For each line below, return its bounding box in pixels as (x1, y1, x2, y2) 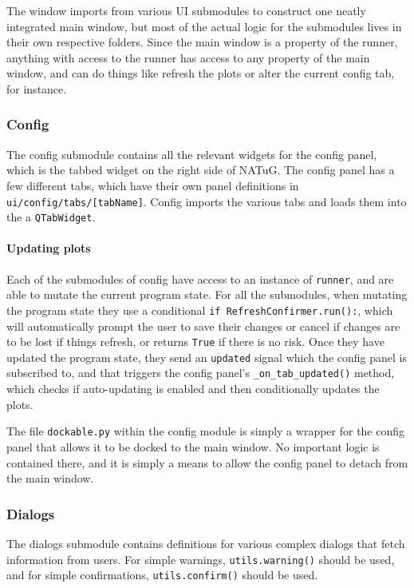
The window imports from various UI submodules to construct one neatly (6, 2, 366, 18)
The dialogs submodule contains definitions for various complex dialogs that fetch (6, 534, 405, 551)
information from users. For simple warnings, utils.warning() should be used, (6, 550, 395, 567)
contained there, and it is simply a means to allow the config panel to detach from (6, 454, 408, 471)
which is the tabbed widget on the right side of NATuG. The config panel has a (6, 161, 395, 178)
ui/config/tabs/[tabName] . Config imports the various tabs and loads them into (6, 193, 407, 209)
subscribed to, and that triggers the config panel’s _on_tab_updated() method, (6, 364, 395, 381)
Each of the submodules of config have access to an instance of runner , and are (6, 270, 394, 287)
